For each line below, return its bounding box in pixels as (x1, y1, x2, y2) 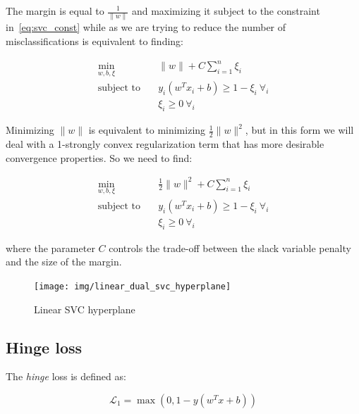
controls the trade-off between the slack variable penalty (109, 240, 351, 255)
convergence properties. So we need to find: (6, 150, 193, 165)
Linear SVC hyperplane (34, 301, 135, 316)
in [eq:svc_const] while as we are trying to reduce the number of (6, 20, 286, 34)
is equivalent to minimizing (88, 123, 206, 137)
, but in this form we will (245, 123, 354, 137)
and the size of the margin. (6, 254, 122, 269)
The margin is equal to (6, 4, 104, 18)
